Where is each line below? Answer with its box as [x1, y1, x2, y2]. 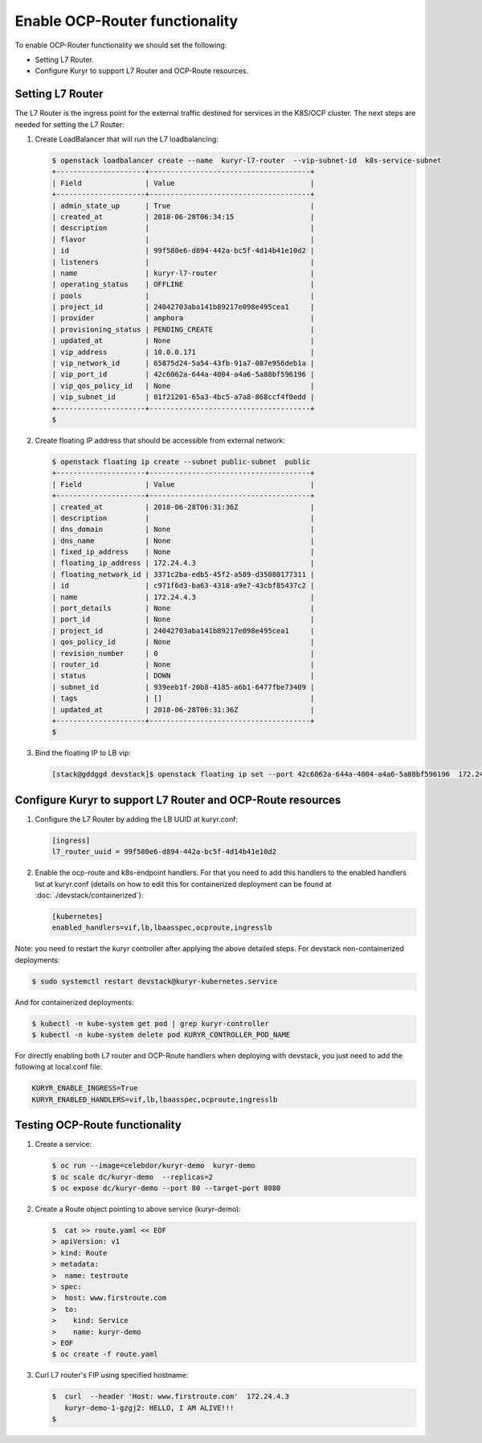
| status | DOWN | [51, 671, 315, 680]
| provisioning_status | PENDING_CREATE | [51, 324, 315, 334]
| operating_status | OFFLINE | [51, 280, 315, 289]
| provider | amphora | [51, 314, 315, 323]
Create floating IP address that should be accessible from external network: [35, 435, 285, 445]
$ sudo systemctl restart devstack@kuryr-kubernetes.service [31, 976, 278, 986]
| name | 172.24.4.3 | [51, 592, 315, 601]
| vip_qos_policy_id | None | [51, 381, 315, 390]
